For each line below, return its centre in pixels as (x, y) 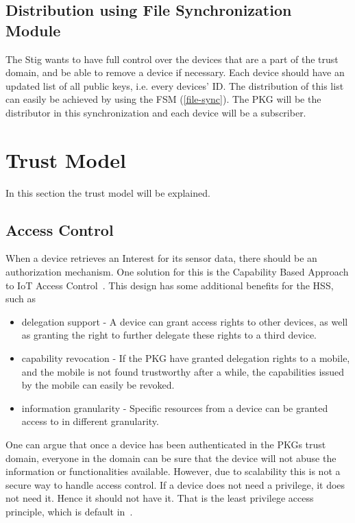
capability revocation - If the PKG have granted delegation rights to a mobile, (186, 358)
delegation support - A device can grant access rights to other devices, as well (185, 321)
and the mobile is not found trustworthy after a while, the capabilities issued (183, 371)
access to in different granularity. (90, 421)
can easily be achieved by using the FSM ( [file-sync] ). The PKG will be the (163, 99)
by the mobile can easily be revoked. (98, 385)
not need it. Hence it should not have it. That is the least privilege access (160, 498)
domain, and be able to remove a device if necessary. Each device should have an (175, 72)
